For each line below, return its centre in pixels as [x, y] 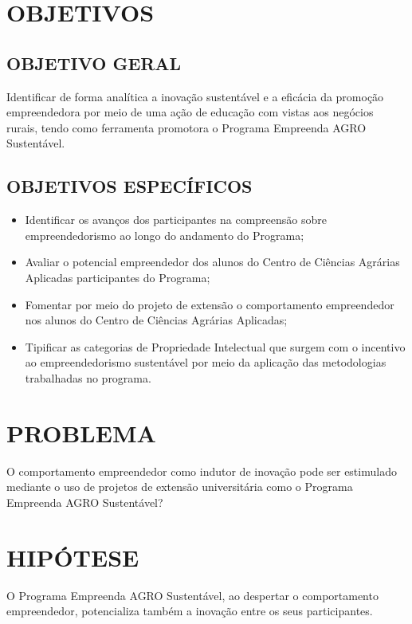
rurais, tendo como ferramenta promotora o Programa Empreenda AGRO [186, 127]
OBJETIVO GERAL [94, 63]
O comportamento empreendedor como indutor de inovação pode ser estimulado [202, 471]
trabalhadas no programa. [88, 377]
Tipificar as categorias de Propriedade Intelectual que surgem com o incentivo [215, 346]
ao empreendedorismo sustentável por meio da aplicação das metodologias [206, 362]
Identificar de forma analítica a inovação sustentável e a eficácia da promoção [195, 96]
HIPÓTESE [73, 557]
